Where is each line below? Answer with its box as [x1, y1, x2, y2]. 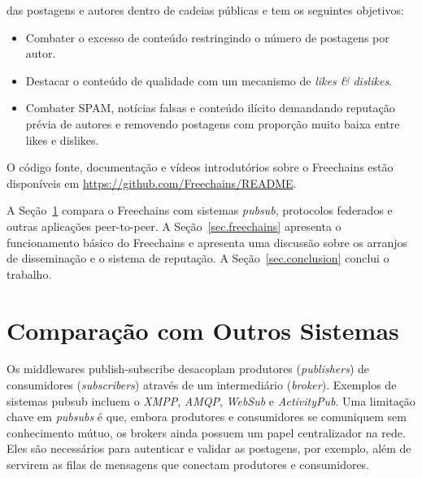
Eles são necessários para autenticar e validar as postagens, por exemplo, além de [7, 440, 411, 457]
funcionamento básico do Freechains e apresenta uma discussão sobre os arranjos [7, 233, 407, 250]
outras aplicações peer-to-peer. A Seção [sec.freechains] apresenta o [7, 217, 342, 234]
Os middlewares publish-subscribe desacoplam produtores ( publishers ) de [7, 360, 370, 377]
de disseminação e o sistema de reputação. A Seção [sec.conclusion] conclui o [7, 250, 389, 267]
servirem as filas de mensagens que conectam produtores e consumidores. [7, 456, 370, 472]
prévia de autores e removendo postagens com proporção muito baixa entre [25, 115, 400, 132]
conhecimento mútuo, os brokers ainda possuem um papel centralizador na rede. [7, 424, 406, 441]
